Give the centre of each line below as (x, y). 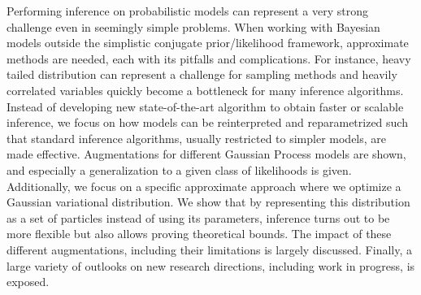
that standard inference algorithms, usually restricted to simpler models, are (197, 138)
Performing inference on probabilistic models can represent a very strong (187, 11)
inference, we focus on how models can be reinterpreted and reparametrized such (207, 122)
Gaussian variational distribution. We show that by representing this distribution (208, 202)
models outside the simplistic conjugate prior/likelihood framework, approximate (208, 43)
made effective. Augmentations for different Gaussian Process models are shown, (206, 154)
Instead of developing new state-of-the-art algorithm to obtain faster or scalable (205, 106)
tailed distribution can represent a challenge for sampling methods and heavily (202, 74)
